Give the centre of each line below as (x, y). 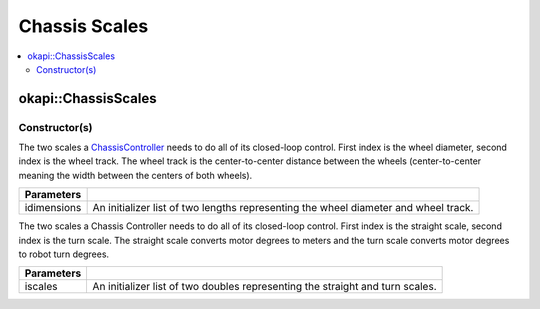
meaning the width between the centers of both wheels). (135, 175)
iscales (41, 287)
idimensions (53, 208)
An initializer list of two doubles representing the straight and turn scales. (264, 287)
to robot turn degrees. (64, 254)
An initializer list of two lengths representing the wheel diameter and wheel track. (283, 208)
